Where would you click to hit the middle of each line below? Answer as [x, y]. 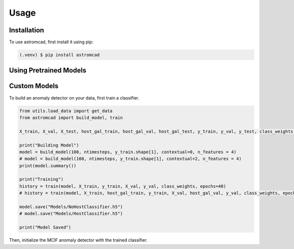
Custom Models [34, 86]
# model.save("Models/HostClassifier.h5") [71, 214]
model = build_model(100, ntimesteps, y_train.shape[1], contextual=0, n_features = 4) [128, 152]
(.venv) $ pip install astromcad [60, 55]
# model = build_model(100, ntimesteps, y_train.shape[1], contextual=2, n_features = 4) [131, 159]
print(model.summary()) [48, 166]
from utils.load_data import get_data [66, 111]
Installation [26, 30]
